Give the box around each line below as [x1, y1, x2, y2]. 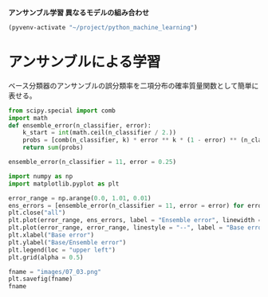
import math [8, 114, 48, 122]
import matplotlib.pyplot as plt [8, 179, 120, 188]
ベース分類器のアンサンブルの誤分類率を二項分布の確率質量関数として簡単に [8, 80, 259, 90]
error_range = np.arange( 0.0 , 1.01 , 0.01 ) [8, 194, 152, 202]
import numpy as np [8, 172, 73, 180]
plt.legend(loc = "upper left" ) [8, 246, 116, 254]
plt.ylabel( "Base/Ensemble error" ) [8, 238, 127, 246]
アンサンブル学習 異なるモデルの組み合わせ [8, 8, 150, 17]
